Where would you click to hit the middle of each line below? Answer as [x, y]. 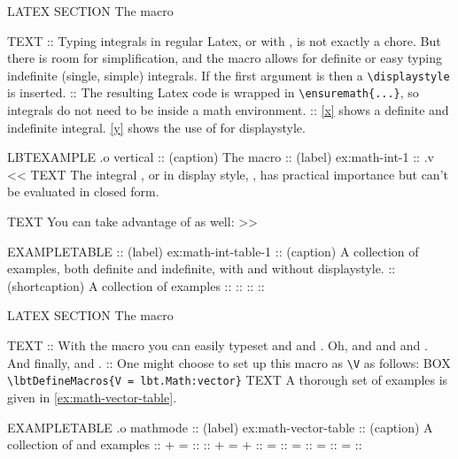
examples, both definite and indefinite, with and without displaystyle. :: [202, 268]
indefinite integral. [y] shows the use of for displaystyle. [156, 127]
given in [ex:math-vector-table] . [92, 397]
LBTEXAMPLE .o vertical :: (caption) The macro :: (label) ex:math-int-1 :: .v [221, 157]
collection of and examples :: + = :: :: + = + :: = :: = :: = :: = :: [185, 444]
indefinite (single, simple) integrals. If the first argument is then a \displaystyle [229, 75]
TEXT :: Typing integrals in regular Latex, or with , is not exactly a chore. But [224, 40]
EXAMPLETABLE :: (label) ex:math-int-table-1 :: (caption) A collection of [213, 251]
